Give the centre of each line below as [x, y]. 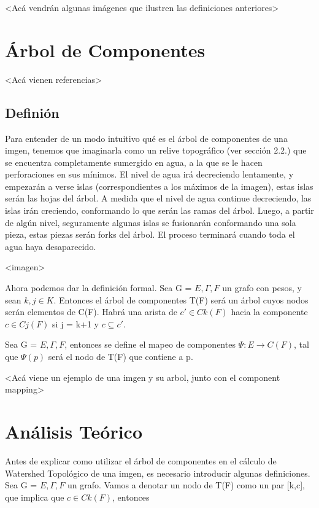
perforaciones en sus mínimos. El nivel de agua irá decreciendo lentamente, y [149, 174]
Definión [32, 112]
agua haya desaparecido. [51, 246]
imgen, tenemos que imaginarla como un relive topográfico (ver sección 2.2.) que [156, 150]
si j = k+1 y [76, 323]
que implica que [35, 497]
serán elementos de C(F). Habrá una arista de [91, 312]
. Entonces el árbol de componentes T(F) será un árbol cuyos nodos [181, 299]
